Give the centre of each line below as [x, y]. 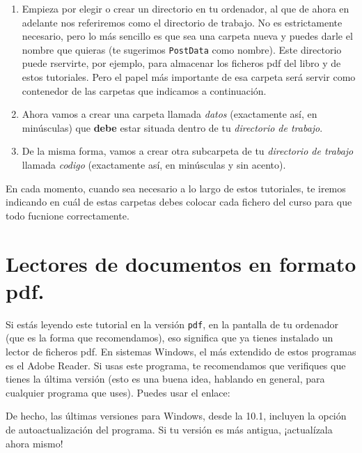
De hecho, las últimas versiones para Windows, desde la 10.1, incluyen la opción [176, 416]
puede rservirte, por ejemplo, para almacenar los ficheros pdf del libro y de [181, 63]
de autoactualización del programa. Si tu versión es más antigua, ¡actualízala [169, 429]
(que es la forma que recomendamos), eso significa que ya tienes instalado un [170, 338]
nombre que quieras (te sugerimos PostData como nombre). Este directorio [182, 49]
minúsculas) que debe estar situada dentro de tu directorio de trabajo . [172, 127]
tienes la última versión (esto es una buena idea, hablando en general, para [165, 379]
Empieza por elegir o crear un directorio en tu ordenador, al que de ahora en [186, 8]
